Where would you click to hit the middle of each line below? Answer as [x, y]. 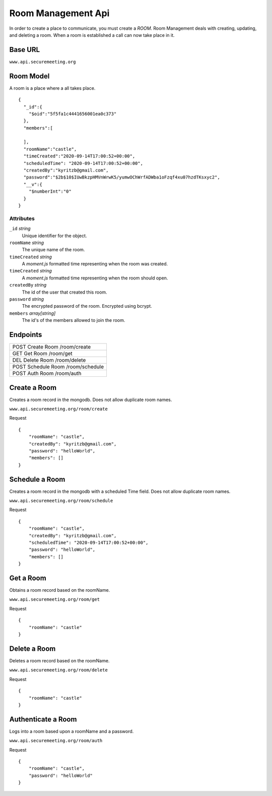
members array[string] [32, 313]
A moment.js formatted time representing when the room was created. [95, 264]
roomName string [27, 243]
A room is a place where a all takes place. [52, 88]
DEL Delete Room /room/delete [49, 360]
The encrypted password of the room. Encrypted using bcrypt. [87, 306]
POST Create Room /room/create [52, 347]
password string [27, 299]
